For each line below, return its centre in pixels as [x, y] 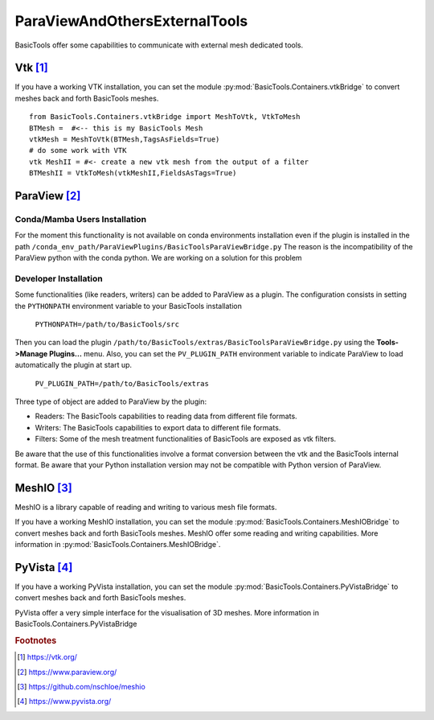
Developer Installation [59, 278]
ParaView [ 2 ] [48, 196]
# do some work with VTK [78, 150]
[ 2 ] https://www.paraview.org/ [67, 672]
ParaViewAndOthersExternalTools [131, 21]
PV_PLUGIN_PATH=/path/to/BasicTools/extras [122, 383]
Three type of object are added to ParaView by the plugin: [111, 401]
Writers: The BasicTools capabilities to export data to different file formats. [158, 427]
